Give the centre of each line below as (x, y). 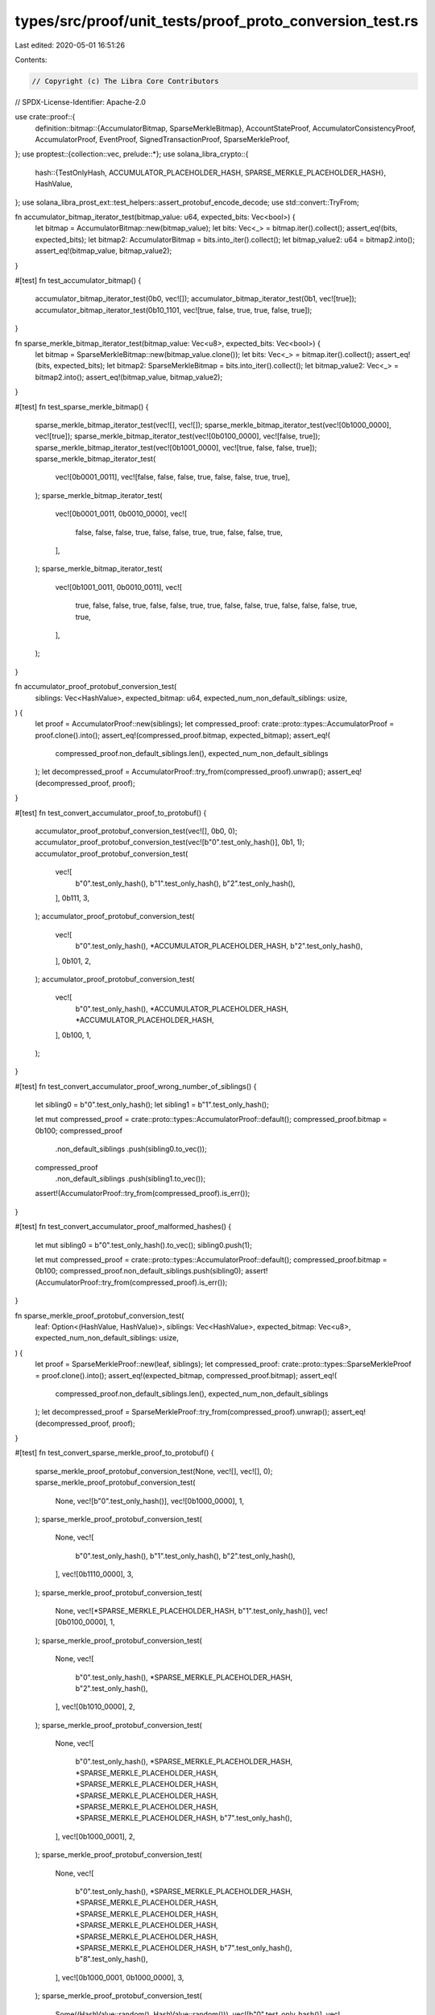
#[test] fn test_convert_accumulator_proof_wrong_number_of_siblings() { (136, 1086)
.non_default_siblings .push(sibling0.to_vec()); (131, 1149)
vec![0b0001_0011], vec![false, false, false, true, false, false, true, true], (172, 477)
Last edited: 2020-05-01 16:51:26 (70, 45)
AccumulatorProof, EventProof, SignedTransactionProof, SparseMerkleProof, (162, 139)
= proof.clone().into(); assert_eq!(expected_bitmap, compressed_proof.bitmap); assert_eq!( (186, 1375)
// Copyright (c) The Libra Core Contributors (125, 81)
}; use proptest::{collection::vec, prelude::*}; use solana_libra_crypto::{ (132, 154)
